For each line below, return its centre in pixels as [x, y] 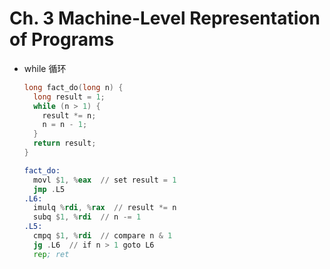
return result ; [65, 143]
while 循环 [45, 68]
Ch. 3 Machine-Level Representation [165, 18]
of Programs [62, 39]
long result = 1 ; [69, 97]
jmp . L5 [49, 189]
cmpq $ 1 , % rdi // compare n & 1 [103, 236]
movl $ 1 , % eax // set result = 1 [105, 180]
